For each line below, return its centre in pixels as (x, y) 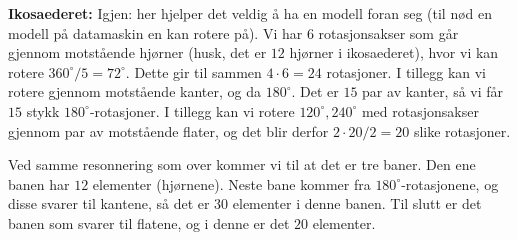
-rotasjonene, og (450, 183)
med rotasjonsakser (420, 110)
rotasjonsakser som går (388, 32)
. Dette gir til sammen (193, 71)
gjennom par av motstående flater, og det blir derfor (168, 130)
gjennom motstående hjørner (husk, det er (137, 52)
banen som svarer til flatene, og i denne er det (149, 222)
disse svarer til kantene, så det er (109, 203)
